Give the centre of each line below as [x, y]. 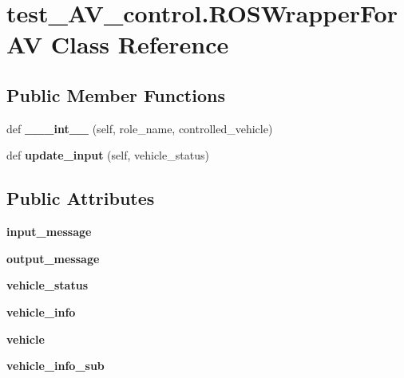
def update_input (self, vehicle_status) [108, 155]
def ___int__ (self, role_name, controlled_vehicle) [140, 128]
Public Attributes [81, 198]
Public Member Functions [116, 94]
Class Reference [140, 44]
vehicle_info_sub [55, 366]
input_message [49, 232]
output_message [53, 258]
